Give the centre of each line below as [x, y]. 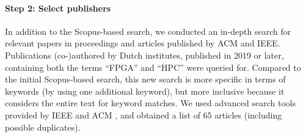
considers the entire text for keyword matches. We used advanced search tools [151, 103]
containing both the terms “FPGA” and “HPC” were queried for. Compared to [153, 67]
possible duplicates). [43, 127]
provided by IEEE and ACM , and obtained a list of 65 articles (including [144, 114]
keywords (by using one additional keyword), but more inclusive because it [145, 91]
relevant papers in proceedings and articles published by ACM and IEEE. [143, 43]
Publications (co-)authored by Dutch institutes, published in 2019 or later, [144, 55]
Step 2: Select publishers [58, 8]
